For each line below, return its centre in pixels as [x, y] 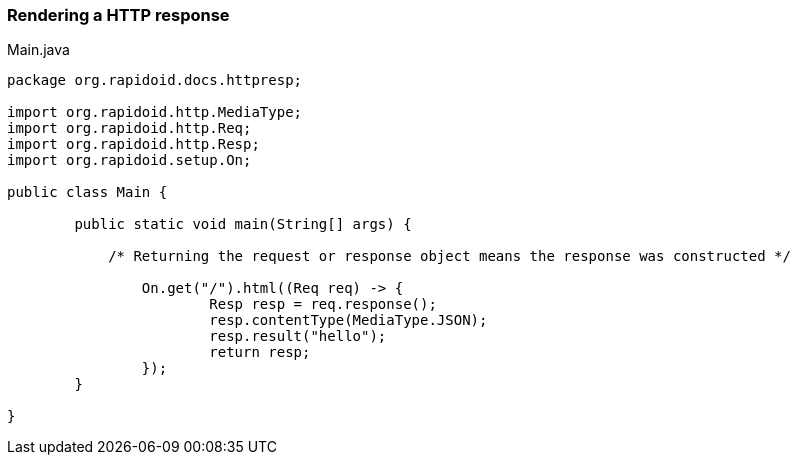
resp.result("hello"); [298, 336]
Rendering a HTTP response [118, 15]
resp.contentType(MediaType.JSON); [348, 320]
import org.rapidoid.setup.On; [129, 160]
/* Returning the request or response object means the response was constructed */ [449, 256]
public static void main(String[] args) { [243, 224]
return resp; [260, 352]
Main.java [38, 50]
